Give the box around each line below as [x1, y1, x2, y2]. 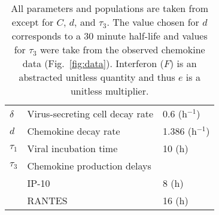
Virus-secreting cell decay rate [27, 107, 153, 120]
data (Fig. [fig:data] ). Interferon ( [22, 56, 164, 70]
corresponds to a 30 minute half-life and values [11, 29, 208, 43]
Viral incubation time [27, 141, 118, 155]
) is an [170, 56, 197, 70]
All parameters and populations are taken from [11, 1, 209, 15]
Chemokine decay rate [27, 124, 120, 138]
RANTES [27, 193, 68, 207]
